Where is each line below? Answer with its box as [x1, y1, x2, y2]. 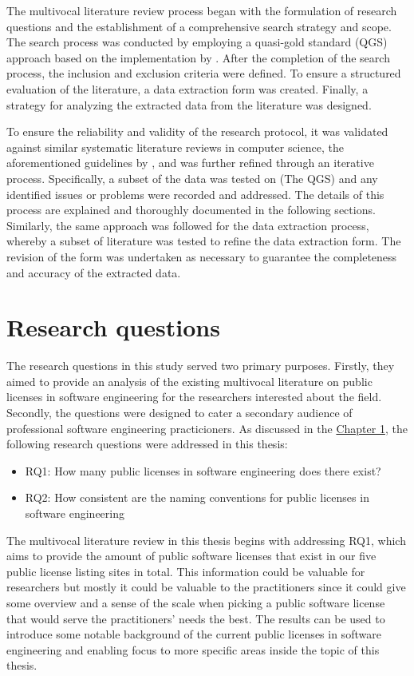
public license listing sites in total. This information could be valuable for [6, 563, 365, 579]
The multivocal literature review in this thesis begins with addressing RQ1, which [6, 531, 406, 548]
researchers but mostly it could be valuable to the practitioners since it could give [6, 579, 406, 595]
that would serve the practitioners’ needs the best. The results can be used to [6, 610, 385, 626]
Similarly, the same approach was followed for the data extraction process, [6, 217, 369, 233]
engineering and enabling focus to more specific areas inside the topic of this [6, 641, 380, 658]
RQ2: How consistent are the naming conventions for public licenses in [25, 489, 369, 506]
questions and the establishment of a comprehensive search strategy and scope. [6, 18, 392, 34]
